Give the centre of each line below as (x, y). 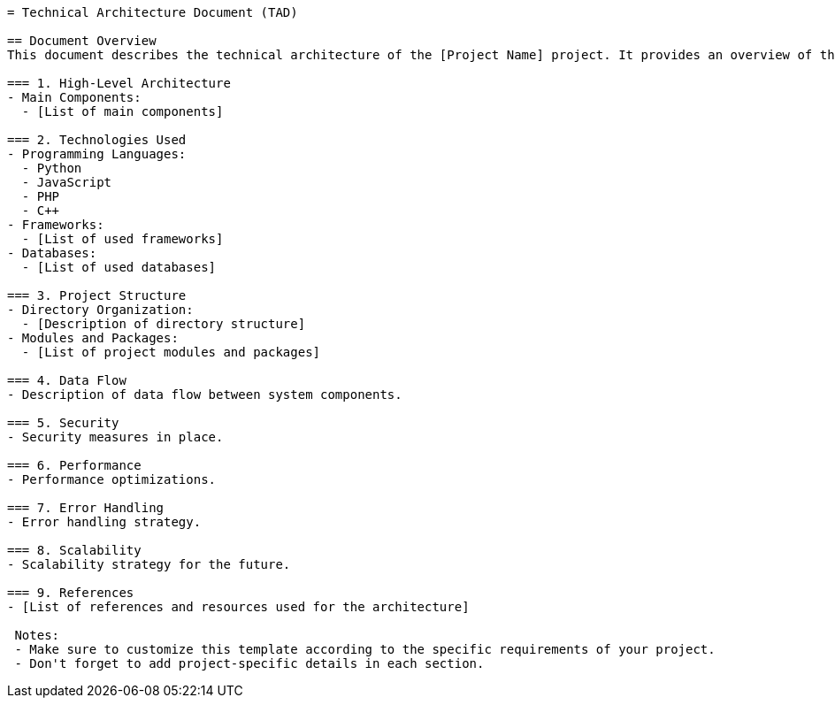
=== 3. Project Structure (97, 295)
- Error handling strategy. (104, 522)
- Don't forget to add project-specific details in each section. (249, 663)
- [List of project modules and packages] (171, 352)
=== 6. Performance (74, 465)
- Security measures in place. (115, 437)
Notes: (37, 635)
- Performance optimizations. (112, 479)
